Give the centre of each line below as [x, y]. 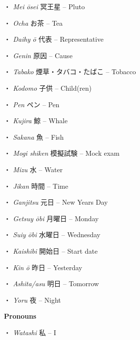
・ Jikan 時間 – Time [36, 186]
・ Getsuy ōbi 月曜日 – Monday [51, 218]
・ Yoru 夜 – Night [32, 300]
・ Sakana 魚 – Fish [34, 137]
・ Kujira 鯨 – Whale [36, 121]
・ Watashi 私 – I [30, 332]
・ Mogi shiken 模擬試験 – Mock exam [62, 153]
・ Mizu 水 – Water [33, 169]
